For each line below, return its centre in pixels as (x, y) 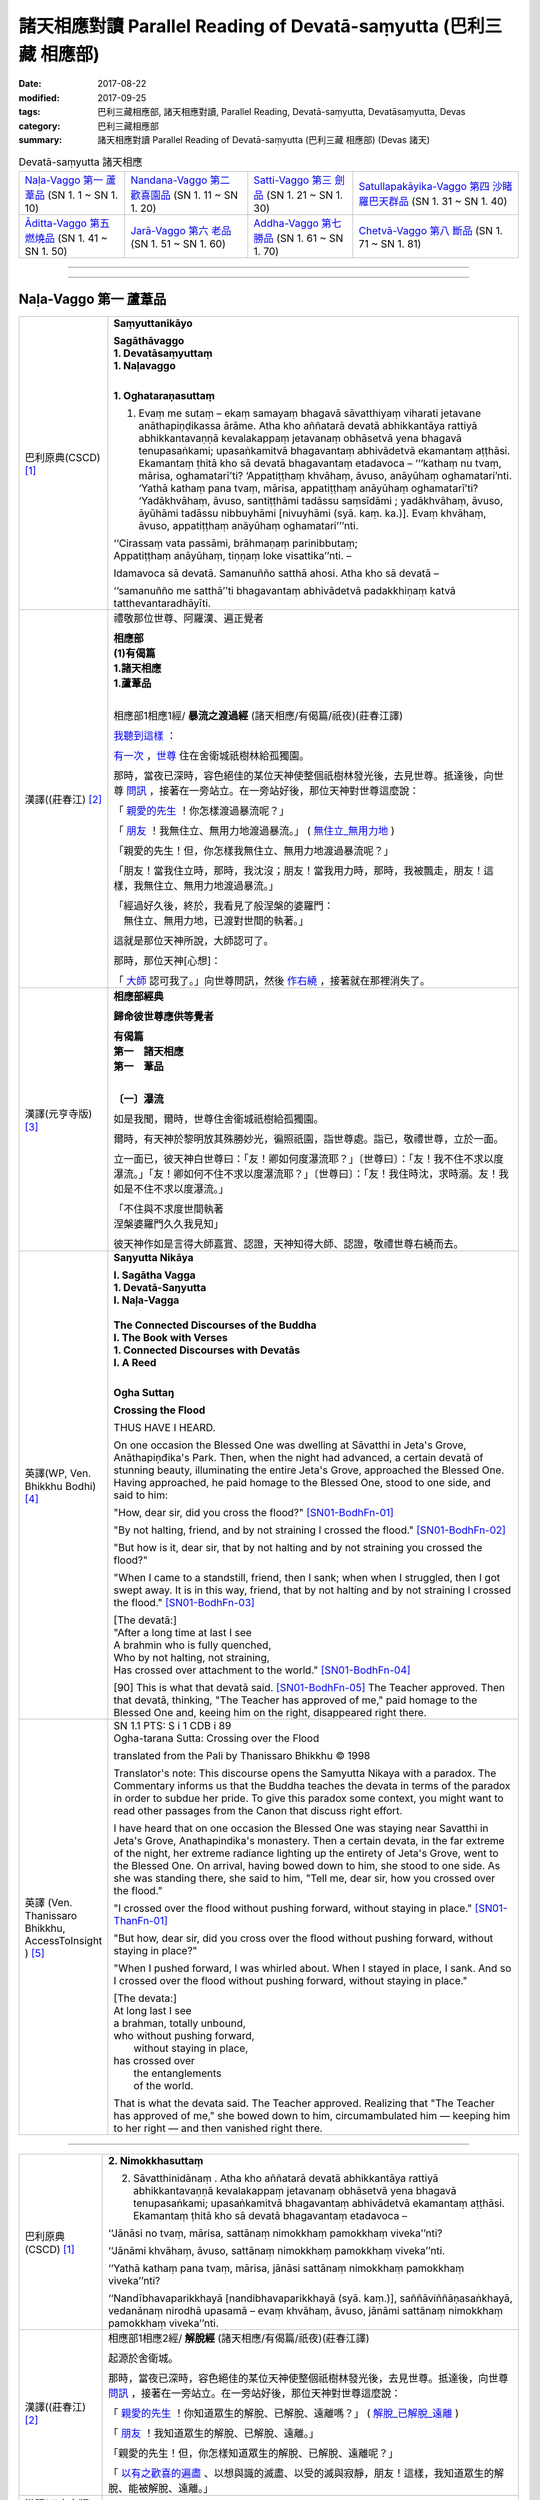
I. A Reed (135, 1363)
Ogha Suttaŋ (144, 1393)
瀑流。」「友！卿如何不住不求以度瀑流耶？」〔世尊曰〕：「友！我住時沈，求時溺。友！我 (311, 1174)
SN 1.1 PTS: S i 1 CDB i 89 (172, 1726)
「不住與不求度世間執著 (168, 1209)
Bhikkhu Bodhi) (60, 1487)
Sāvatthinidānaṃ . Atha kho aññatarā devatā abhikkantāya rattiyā (286, 2178)
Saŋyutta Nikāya (153, 1258)
